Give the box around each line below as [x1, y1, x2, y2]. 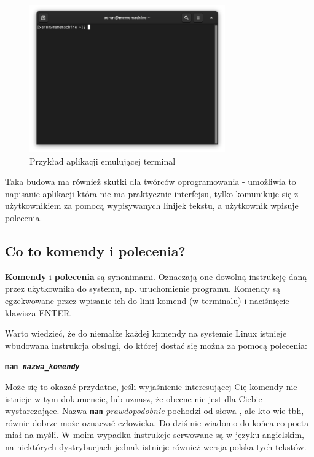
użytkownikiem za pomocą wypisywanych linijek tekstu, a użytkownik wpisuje [5, 199, 299, 212]
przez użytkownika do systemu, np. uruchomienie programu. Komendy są [5, 282, 280, 295]
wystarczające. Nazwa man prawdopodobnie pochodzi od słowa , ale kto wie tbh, [5, 404, 304, 417]
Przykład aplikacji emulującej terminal [29, 154, 176, 167]
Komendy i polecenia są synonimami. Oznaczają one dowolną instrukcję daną [5, 270, 307, 283]
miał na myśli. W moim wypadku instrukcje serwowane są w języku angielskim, [5, 428, 304, 441]
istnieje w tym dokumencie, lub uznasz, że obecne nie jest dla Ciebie [5, 392, 262, 405]
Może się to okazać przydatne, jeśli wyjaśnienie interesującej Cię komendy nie [5, 380, 297, 393]
